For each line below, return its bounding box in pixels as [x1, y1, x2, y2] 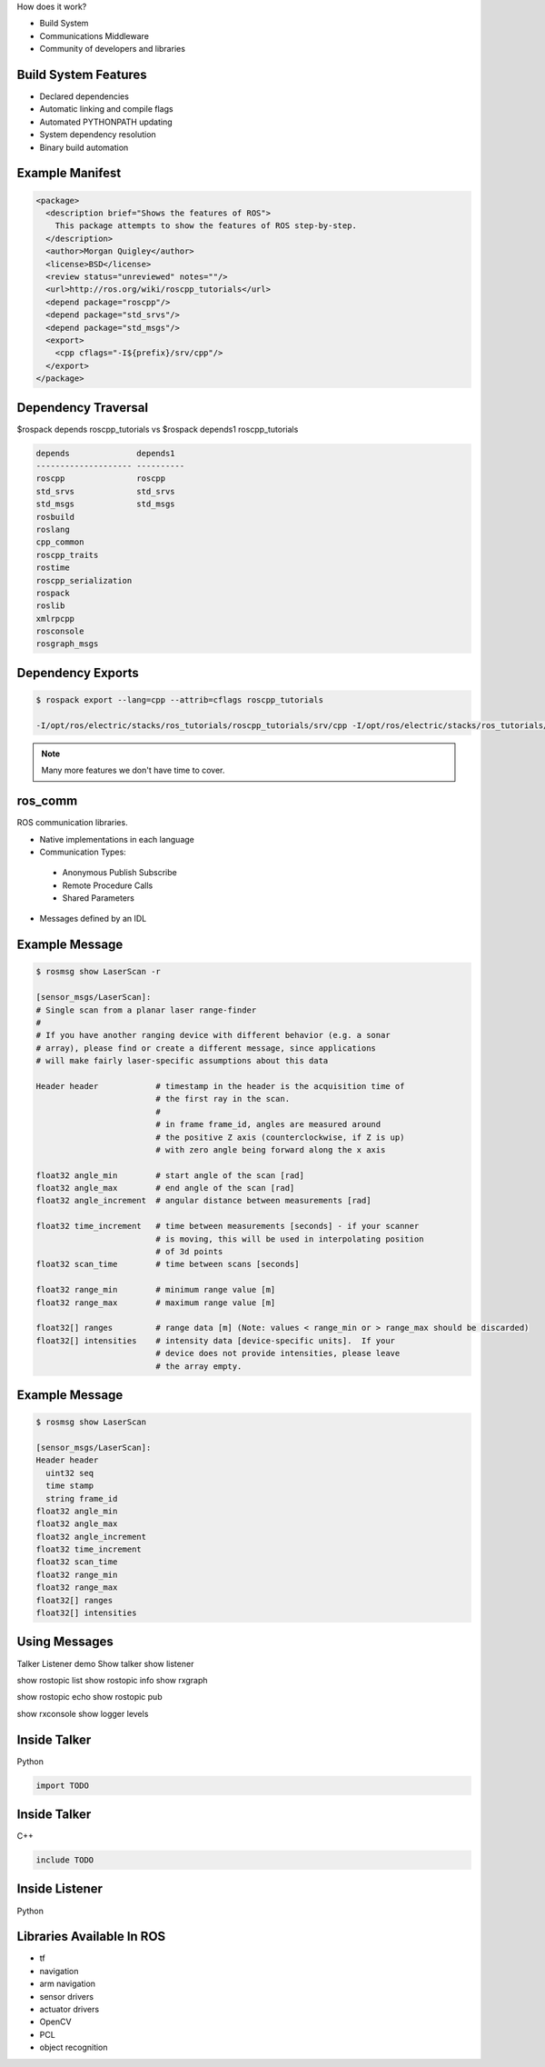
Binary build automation [39, 142, 129, 153]
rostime [35, 563, 70, 573]
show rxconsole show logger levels [16, 1708, 149, 1719]
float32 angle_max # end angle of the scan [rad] [35, 1183, 295, 1193]
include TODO [35, 1855, 94, 1865]
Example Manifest [16, 165, 122, 181]
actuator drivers [39, 2004, 100, 2015]
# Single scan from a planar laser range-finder [35, 1004, 257, 1015]
